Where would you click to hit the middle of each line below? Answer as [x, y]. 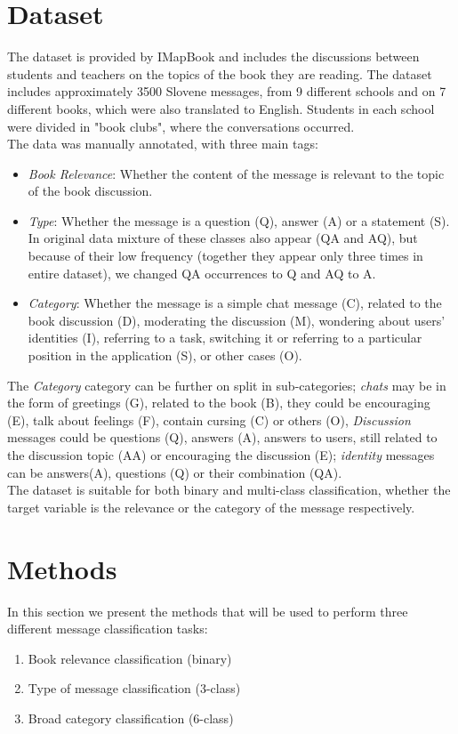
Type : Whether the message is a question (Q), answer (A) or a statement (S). [239, 220]
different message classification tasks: [108, 629]
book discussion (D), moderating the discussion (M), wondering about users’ [237, 320]
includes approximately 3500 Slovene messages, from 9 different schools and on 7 [227, 91]
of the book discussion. [90, 191]
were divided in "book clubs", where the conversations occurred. [181, 126]
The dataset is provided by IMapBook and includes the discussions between [213, 56]
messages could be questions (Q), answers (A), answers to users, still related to [222, 437]
